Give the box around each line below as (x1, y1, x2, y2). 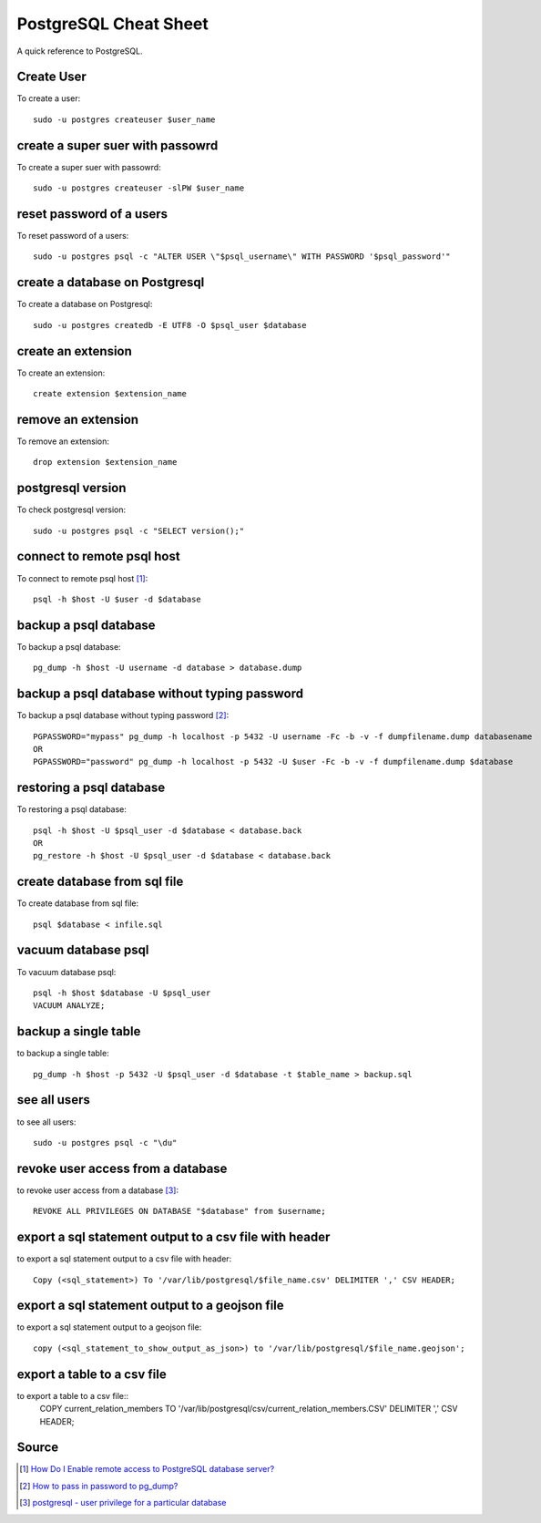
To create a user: (16, 93, 81, 104)
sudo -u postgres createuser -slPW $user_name (33, 183, 245, 193)
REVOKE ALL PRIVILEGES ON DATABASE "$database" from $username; (33, 1206, 327, 1217)
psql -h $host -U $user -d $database (33, 593, 202, 604)
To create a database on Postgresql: (16, 299, 153, 310)
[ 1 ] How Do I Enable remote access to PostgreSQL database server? (19, 1464, 275, 1475)
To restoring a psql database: (16, 804, 128, 815)
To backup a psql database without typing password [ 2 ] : (16, 710, 230, 721)
